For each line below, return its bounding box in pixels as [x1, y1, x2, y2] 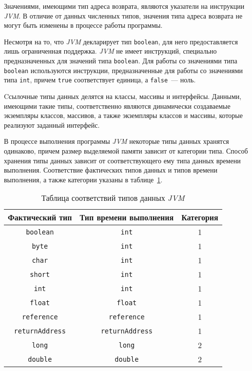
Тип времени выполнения [79, 212, 174, 223]
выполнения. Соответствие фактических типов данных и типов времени [4, 165, 218, 175]
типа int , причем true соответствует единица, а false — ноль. [4, 75, 196, 85]
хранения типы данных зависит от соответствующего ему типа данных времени [4, 155, 241, 165]
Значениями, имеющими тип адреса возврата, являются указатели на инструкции [4, 1, 245, 11]
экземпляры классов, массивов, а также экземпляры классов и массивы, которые [4, 110, 243, 120]
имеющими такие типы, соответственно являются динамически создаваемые [4, 100, 231, 111]
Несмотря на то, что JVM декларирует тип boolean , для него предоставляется [4, 36, 238, 46]
